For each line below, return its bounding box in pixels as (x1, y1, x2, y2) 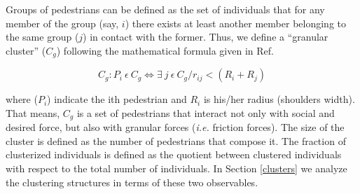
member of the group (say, (6, 15, 119, 30)
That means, (6, 105, 60, 120)
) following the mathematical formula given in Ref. (56, 43, 274, 57)
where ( (6, 92, 38, 106)
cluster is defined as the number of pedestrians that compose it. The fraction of (6, 133, 346, 148)
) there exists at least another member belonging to (125, 15, 346, 30)
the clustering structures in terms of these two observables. (6, 174, 258, 189)
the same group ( (6, 29, 79, 44)
